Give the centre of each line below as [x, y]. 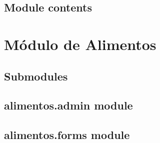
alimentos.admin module [68, 105]
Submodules [36, 76]
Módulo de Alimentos [80, 44]
